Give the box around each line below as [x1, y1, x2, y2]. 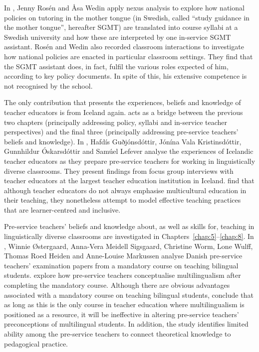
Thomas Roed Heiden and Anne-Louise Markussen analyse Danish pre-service [4, 250, 243, 261]
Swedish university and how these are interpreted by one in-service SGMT [4, 31, 231, 42]
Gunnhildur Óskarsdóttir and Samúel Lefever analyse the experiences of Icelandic [4, 146, 254, 156]
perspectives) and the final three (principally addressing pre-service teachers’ [4, 126, 239, 137]
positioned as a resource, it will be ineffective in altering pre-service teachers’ [4, 309, 239, 319]
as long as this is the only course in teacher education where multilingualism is [4, 299, 245, 310]
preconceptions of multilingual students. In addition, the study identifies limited [4, 319, 249, 329]
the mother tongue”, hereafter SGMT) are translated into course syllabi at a [4, 22, 238, 32]
